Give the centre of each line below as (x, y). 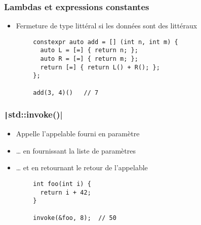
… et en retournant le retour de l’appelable (82, 167)
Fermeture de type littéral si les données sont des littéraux (107, 26)
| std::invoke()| (33, 114)
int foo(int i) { (62, 184)
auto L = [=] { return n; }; (89, 50)
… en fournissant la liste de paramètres (76, 150)
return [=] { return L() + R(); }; (100, 67)
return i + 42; (66, 192)
